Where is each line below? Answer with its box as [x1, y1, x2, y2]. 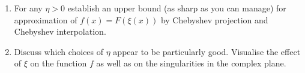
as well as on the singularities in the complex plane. [96, 57, 286, 69]
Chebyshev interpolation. [14, 25, 106, 38]
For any [14, 2, 43, 14]
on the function [30, 57, 87, 69]
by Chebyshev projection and [160, 13, 268, 26]
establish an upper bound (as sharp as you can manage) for [67, 2, 286, 14]
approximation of [14, 13, 77, 26]
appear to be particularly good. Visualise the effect [113, 45, 301, 57]
